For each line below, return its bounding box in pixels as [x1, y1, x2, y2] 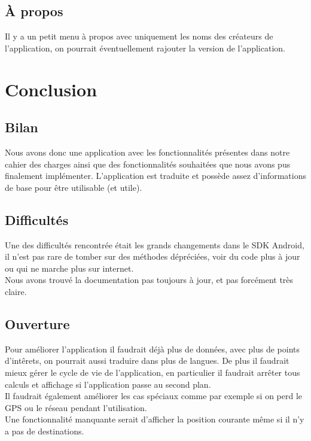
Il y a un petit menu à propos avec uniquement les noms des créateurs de [5, 30, 273, 42]
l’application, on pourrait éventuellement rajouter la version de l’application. [5, 41, 285, 54]
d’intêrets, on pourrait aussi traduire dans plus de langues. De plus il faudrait [5, 354, 289, 367]
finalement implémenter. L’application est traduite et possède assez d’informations [5, 169, 306, 182]
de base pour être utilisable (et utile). [5, 181, 142, 193]
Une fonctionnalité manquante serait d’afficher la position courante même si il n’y [5, 413, 304, 425]
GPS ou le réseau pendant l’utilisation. [5, 401, 147, 413]
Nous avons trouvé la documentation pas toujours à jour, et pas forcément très [5, 273, 294, 286]
